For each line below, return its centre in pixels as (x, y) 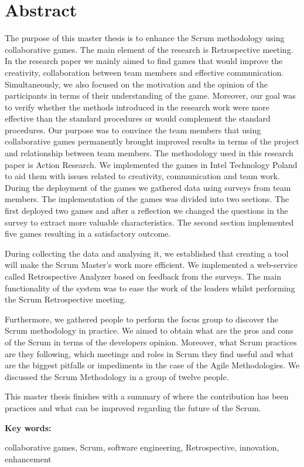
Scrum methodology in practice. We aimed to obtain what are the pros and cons (149, 330)
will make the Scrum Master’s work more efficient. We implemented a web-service (151, 265)
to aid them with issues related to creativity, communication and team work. (142, 176)
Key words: (28, 427)
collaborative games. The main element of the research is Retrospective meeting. (149, 49)
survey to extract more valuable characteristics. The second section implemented (149, 222)
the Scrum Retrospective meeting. (66, 299)
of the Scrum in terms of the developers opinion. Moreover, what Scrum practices (151, 342)
